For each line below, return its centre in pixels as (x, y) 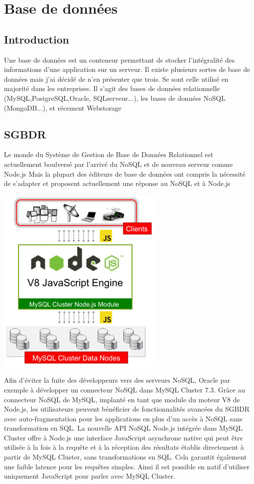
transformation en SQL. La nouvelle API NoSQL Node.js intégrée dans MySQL (123, 428)
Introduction (37, 39)
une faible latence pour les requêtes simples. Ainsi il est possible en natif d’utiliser (127, 466)
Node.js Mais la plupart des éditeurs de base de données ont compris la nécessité (125, 173)
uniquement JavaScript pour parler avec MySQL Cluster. (90, 476)
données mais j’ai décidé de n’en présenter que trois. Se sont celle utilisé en (116, 79)
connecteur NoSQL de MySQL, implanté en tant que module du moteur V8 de (122, 399)
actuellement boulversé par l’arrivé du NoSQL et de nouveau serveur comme (118, 164)
